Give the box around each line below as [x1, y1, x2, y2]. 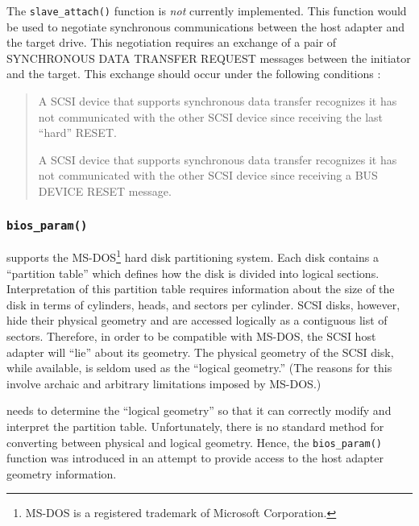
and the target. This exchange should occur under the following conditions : [6, 65, 381, 82]
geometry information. [6, 465, 117, 482]
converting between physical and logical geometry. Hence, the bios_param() [6, 433, 382, 450]
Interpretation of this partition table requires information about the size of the [6, 280, 395, 297]
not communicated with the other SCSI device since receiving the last [38, 108, 383, 125]
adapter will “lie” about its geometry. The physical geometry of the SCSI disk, [6, 343, 394, 360]
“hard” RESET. [38, 124, 117, 141]
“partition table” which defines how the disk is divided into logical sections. [6, 264, 380, 281]
